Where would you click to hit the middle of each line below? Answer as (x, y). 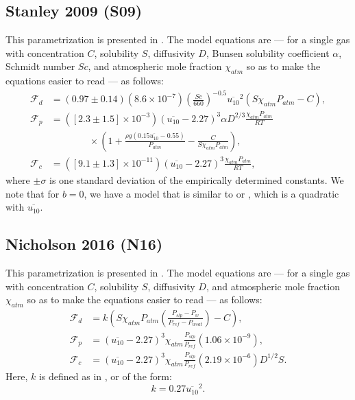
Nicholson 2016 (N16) (84, 244)
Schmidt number (40, 66)
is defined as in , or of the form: (105, 376)
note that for (33, 193)
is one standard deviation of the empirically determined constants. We (197, 179)
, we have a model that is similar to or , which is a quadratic (211, 193)
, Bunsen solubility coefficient (268, 52)
